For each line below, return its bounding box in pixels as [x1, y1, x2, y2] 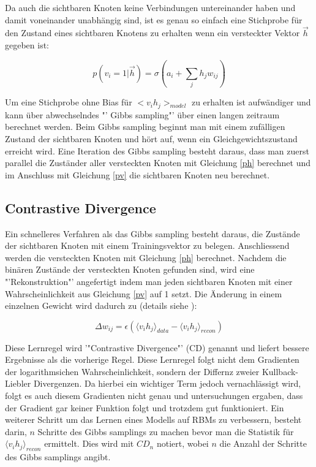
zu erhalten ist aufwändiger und [191, 96, 311, 108]
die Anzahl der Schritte [219, 437, 307, 450]
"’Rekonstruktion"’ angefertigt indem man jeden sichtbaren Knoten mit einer [5, 275, 293, 287]
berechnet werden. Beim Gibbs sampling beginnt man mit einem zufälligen [5, 120, 285, 133]
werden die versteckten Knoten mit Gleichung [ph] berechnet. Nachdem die [5, 251, 287, 264]
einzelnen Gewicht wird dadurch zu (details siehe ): [5, 299, 197, 312]
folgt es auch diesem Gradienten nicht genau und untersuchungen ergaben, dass [5, 389, 303, 402]
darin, [5, 425, 27, 438]
